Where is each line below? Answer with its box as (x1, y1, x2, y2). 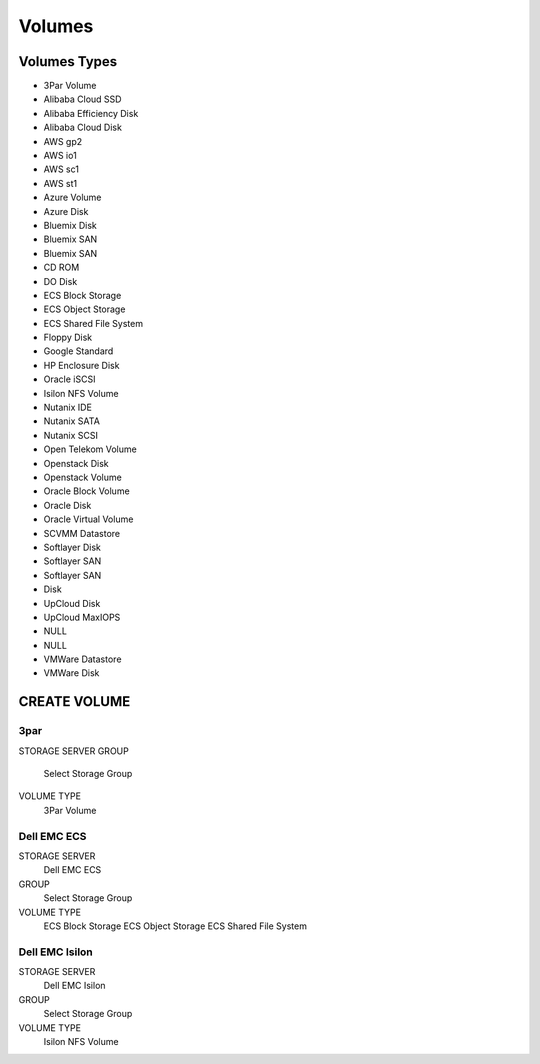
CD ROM (43, 261, 80, 274)
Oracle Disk (43, 499, 92, 511)
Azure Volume (43, 191, 102, 204)
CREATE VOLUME (18, 693, 131, 710)
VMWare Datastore (43, 653, 122, 665)
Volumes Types (18, 53, 118, 70)
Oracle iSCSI (43, 373, 96, 385)
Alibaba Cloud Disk (43, 121, 122, 134)
